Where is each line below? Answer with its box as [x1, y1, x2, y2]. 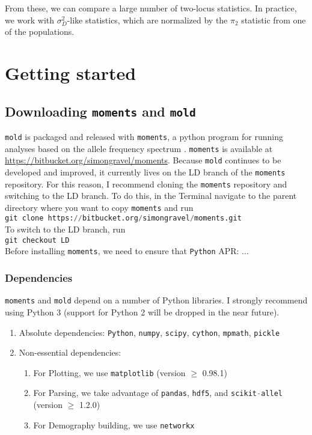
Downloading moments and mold [5, 102, 196, 120]
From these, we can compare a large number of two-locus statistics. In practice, [5, 2, 297, 14]
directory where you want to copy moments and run [5, 201, 194, 213]
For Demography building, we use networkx [33, 418, 195, 431]
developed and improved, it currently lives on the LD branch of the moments [5, 165, 286, 178]
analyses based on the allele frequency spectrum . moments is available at [5, 142, 273, 154]
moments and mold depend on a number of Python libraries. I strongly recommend [5, 294, 308, 306]
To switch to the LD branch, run [5, 223, 126, 236]
